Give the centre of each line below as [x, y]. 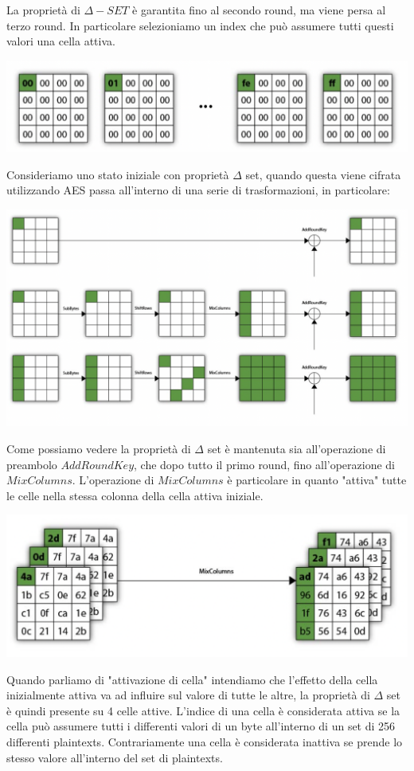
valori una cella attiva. [61, 41]
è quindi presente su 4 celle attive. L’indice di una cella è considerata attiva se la [203, 710]
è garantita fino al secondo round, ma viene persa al [259, 10]
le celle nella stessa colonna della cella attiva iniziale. [135, 495]
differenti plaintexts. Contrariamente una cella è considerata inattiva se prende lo [205, 742]
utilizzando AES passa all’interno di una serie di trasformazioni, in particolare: [198, 190]
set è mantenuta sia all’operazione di [297, 448]
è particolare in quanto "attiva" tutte [317, 480]
